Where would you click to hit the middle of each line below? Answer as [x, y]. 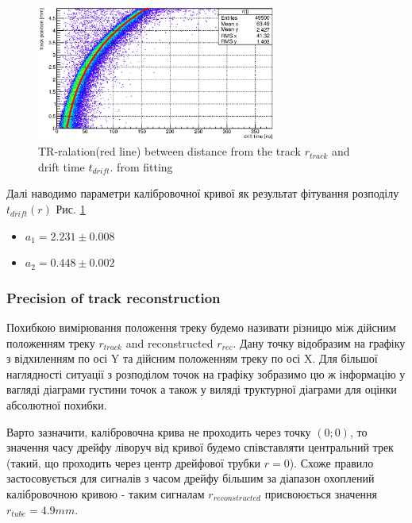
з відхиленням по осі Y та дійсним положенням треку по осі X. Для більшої [192, 358]
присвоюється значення [321, 493]
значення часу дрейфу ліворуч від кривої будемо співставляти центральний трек [200, 447]
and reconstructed [169, 342]
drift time [62, 166]
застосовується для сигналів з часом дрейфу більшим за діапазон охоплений [191, 478]
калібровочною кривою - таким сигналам [106, 493]
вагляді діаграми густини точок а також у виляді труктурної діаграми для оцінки [202, 389]
